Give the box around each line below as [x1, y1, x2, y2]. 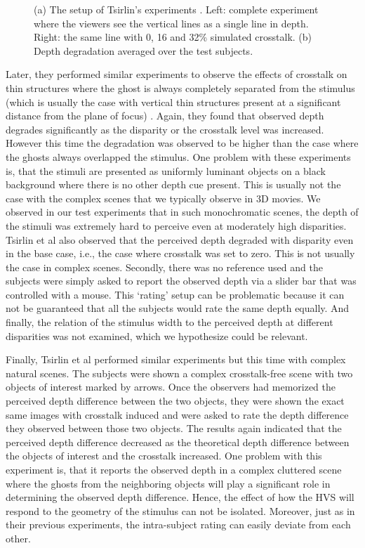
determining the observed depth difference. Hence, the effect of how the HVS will [6, 490, 354, 504]
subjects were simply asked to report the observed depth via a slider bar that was [6, 273, 357, 288]
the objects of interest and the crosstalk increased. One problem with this [6, 448, 322, 463]
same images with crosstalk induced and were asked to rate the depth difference [6, 407, 349, 422]
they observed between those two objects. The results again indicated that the [6, 421, 342, 436]
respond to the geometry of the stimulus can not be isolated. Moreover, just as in [6, 503, 355, 518]
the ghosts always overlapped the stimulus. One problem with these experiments [6, 149, 351, 164]
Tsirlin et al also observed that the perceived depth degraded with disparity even [6, 232, 354, 247]
